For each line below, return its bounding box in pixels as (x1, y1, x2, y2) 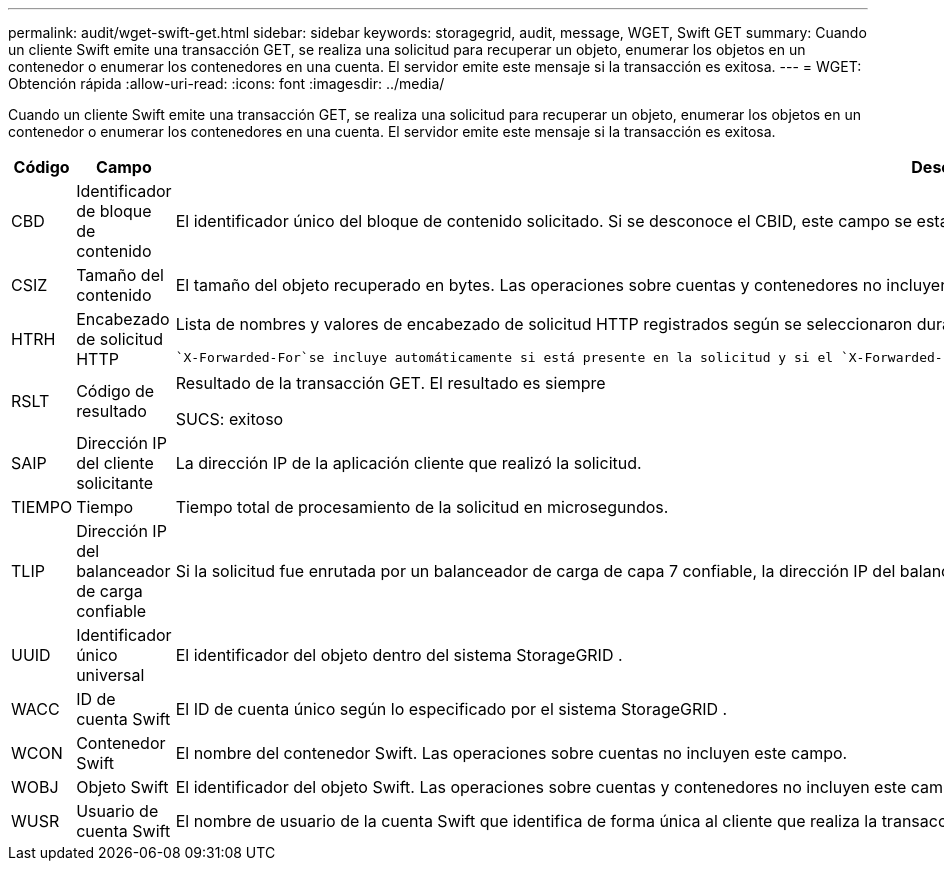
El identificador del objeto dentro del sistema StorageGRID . (175, 645, 623, 665)
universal (76, 665, 145, 685)
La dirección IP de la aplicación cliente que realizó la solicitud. (175, 453, 642, 473)
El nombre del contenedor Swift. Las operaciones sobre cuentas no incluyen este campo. (175, 743, 848, 763)
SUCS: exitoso (175, 409, 284, 429)
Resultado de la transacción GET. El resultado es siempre (175, 373, 606, 393)
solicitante (76, 473, 154, 493)
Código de (76, 381, 155, 401)
